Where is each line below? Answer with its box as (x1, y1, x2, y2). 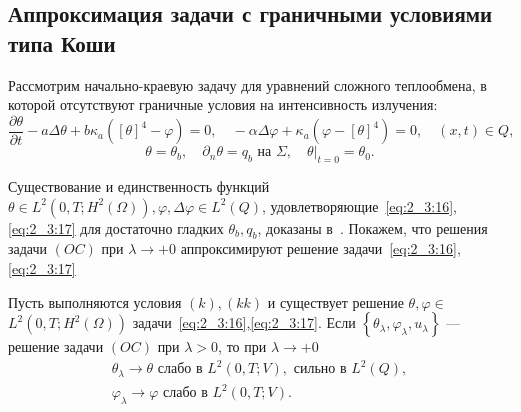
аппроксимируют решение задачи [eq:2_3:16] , (180, 238, 461, 259)
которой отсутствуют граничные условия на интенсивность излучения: (8, 94, 438, 115)
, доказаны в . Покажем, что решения (257, 217, 488, 238)
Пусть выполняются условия (8, 291, 182, 312)
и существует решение (267, 291, 404, 312)
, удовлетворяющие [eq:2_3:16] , (261, 195, 458, 216)
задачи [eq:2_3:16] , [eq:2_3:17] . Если (132, 312, 356, 333)
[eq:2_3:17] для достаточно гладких (8, 217, 224, 238)
